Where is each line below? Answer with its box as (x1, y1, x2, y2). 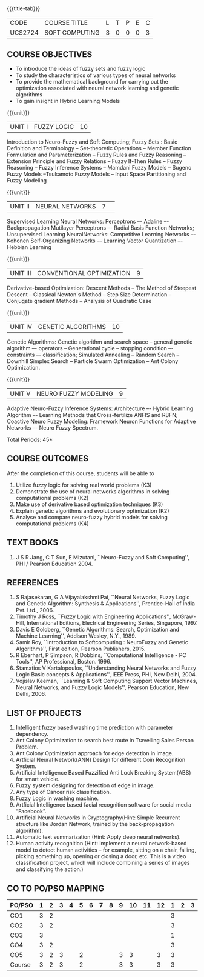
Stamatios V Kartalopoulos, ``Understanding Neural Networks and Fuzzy (15, 664, 196, 672)
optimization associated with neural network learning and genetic (15, 84, 179, 92)
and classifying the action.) (15, 865, 84, 873)
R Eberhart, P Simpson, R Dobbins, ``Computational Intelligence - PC (15, 652, 186, 659)
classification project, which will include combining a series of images (15, 859, 190, 867)
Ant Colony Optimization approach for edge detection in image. (15, 750, 174, 757)
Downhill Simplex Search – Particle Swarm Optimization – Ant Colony (7, 358, 179, 365)
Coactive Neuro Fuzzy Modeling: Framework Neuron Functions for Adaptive (7, 418, 196, 425)
